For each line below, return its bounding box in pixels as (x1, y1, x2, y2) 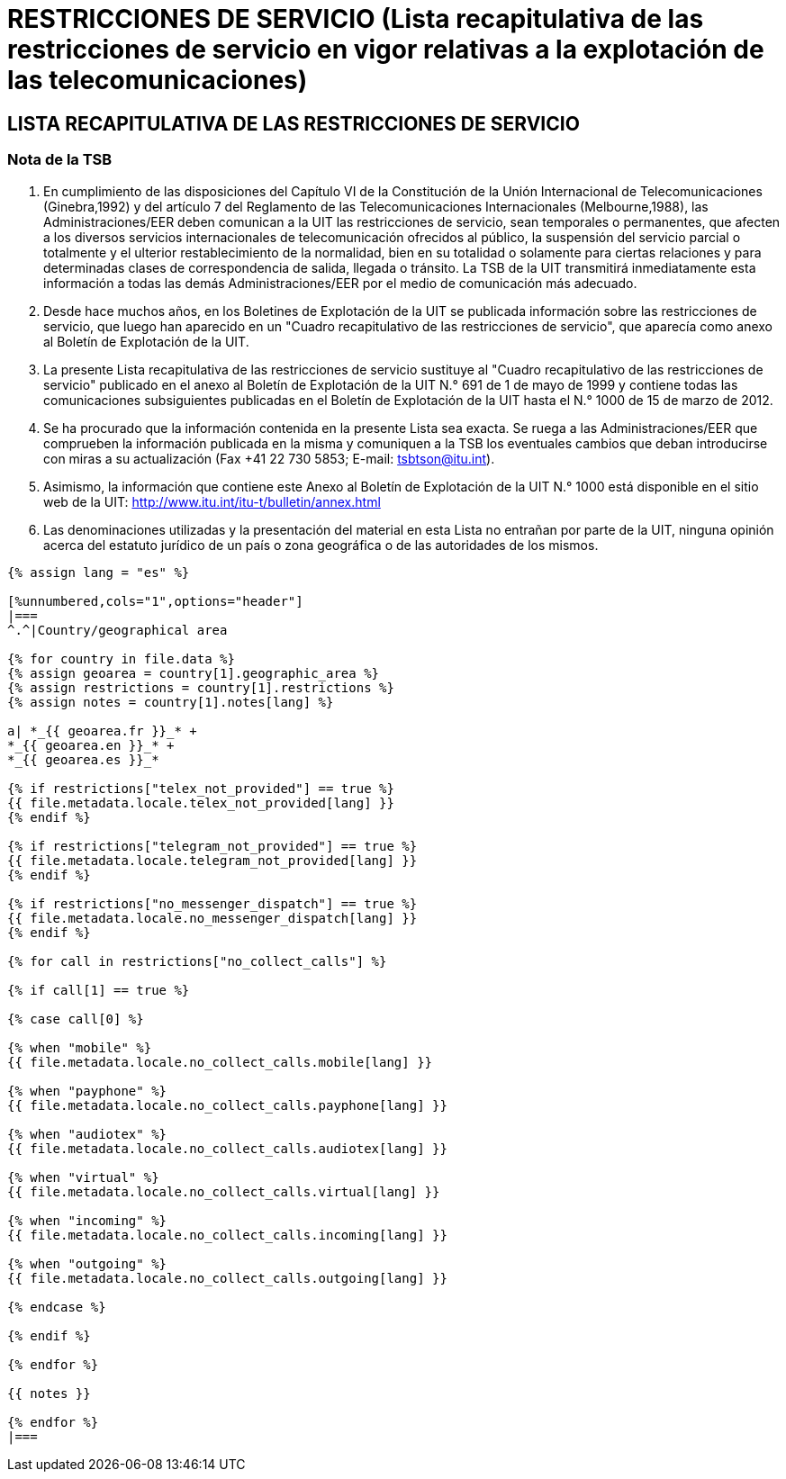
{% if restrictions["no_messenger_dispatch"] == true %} (7, 896, 418, 911)
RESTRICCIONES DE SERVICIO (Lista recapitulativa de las (7, 4, 704, 34)
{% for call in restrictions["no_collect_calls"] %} (7, 953, 387, 969)
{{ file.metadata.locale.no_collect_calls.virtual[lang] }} (7, 1184, 440, 1199)
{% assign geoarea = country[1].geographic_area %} (7, 665, 380, 681)
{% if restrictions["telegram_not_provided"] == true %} (7, 838, 418, 853)
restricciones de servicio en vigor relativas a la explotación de (7, 34, 764, 65)
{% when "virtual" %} (7, 1169, 159, 1185)
